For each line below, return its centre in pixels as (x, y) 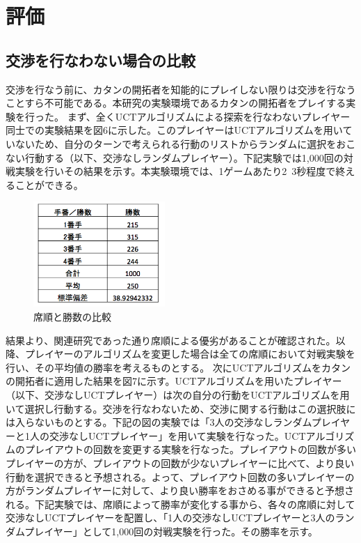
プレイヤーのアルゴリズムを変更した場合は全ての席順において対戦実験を (190, 354)
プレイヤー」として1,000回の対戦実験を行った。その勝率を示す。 (171, 531)
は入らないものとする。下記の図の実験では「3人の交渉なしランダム (159, 422)
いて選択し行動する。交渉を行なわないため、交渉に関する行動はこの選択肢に (181, 408)
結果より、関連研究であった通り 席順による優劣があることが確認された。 (171, 340)
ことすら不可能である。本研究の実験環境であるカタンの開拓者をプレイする (176, 103)
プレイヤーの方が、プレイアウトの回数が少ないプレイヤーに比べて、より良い (180, 462)
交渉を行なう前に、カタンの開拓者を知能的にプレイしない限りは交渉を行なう (181, 89)
